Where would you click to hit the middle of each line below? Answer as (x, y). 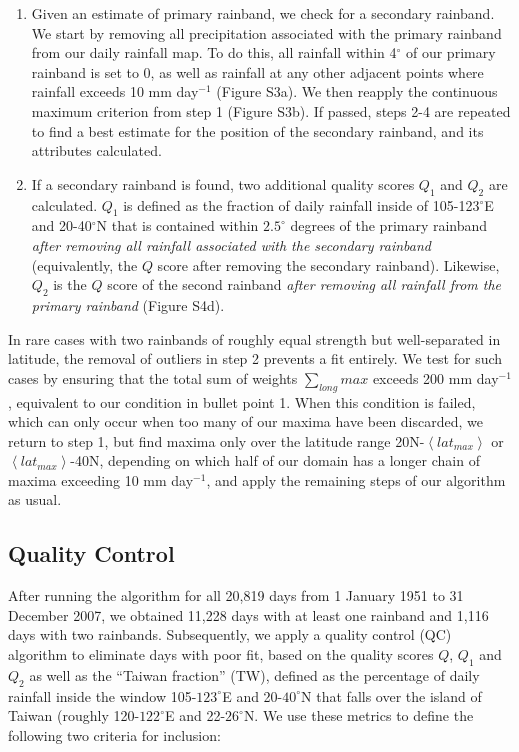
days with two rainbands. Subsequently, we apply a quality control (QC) (230, 634)
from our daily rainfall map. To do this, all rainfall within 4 (214, 52)
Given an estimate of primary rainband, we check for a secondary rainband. (263, 13)
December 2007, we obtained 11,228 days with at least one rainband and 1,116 (248, 614)
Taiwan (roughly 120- (74, 715)
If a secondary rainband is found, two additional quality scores (223, 183)
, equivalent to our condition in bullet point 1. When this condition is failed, (242, 401)
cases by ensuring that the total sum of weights (153, 377)
